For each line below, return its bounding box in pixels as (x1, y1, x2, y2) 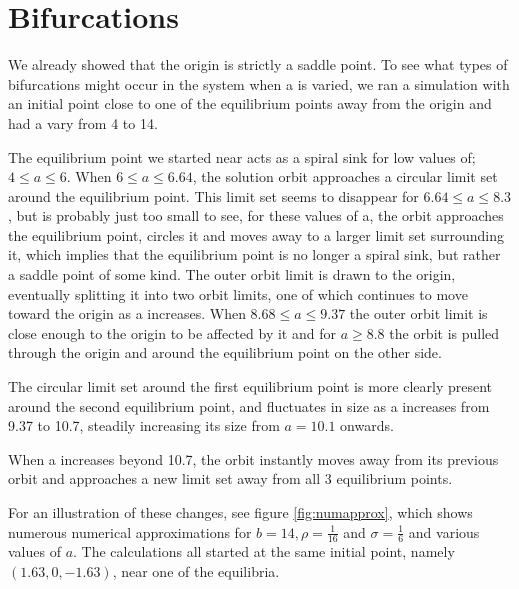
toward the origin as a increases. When (8, 303, 246, 324)
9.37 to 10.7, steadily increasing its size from (8, 415, 280, 436)
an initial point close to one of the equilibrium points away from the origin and (8, 93, 492, 114)
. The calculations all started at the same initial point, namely (73, 541, 455, 562)
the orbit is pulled (389, 322, 500, 343)
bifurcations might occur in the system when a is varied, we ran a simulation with (8, 73, 510, 94)
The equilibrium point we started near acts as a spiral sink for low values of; (8, 146, 476, 167)
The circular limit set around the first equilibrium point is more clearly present (8, 376, 493, 397)
